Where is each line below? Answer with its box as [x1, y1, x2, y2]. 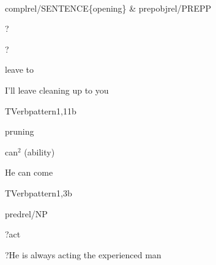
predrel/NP [5, 207, 48, 220]
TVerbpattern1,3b [5, 186, 72, 199]
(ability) [24, 145, 55, 158]
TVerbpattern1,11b [5, 104, 76, 117]
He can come [5, 166, 53, 179]
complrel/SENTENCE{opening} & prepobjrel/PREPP [5, 1, 211, 14]
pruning [5, 125, 34, 138]
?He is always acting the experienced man [5, 248, 162, 261]
